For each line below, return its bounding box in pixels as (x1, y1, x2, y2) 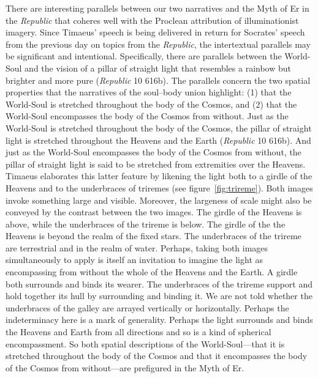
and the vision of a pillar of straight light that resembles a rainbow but (25, 61, 292, 74)
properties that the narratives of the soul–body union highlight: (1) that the (6, 86, 292, 98)
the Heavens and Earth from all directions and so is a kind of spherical (6, 325, 271, 338)
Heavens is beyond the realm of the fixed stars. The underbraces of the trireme (6, 229, 301, 242)
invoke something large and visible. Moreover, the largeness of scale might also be (6, 193, 312, 206)
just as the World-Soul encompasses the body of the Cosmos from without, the (6, 146, 301, 158)
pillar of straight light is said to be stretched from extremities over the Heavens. (6, 157, 306, 170)
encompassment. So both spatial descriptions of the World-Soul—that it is (6, 337, 285, 350)
